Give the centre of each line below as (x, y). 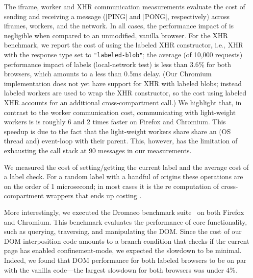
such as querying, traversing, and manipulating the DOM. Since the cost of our (123, 231)
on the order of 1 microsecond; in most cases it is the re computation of (112, 186)
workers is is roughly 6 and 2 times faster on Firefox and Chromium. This (115, 122)
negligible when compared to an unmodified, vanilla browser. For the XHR (116, 35)
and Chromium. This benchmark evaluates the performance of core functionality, (126, 221)
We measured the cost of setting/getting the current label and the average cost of (126, 167)
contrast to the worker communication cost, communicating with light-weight (120, 112)
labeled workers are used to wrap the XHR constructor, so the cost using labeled (125, 93)
